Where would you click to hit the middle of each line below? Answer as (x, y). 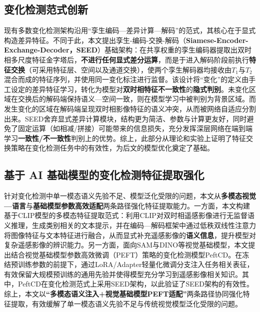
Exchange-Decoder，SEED (51, 50)
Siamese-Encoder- (217, 40)
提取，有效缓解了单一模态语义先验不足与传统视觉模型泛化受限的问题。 (126, 303)
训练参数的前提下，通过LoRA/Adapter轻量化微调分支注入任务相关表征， (136, 264)
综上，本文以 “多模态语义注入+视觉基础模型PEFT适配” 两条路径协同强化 (123, 294)
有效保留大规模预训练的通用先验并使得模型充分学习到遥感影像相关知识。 (123, 274)
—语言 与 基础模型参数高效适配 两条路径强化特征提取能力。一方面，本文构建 (127, 205)
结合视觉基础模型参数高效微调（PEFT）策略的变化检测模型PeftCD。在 (126, 254)
